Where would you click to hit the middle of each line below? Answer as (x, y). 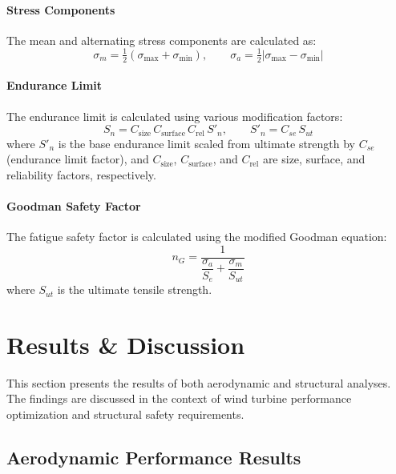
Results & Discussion (126, 344)
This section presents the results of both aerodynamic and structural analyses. (199, 382)
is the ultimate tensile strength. (135, 289)
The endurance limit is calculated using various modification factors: (175, 116)
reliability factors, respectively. (81, 174)
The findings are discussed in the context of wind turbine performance (179, 398)
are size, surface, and (314, 159)
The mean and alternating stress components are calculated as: (162, 40)
